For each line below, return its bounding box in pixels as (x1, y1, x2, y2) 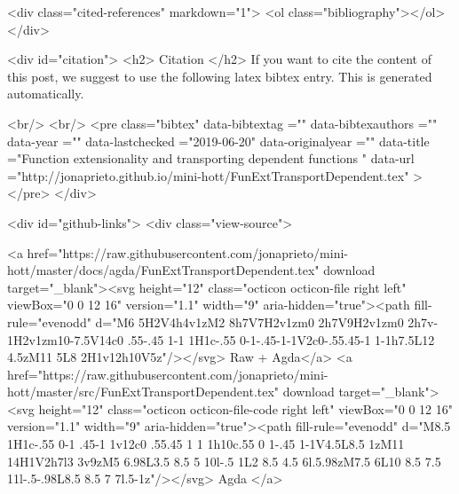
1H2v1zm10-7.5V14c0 (7, 330, 124, 349)
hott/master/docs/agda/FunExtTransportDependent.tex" (7, 261, 320, 279)
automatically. (7, 84, 84, 103)
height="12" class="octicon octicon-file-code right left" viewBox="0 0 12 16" (38, 399, 454, 418)
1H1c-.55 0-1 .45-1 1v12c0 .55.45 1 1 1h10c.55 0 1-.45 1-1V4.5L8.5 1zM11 (7, 435, 405, 453)
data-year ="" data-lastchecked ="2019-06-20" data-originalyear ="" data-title (7, 131, 430, 150)
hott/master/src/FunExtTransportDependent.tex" (7, 382, 280, 401)
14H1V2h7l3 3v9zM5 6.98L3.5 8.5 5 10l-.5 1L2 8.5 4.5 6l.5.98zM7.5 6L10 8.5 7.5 (7, 451, 441, 470)
